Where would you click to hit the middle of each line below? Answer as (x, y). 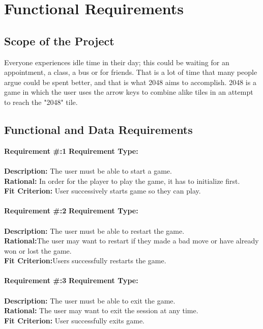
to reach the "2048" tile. (41, 102)
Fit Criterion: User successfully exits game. (74, 320)
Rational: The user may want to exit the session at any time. (101, 310)
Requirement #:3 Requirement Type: (71, 280)
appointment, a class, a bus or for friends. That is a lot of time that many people (131, 72)
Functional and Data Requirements (98, 129)
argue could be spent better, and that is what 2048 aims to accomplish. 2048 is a (130, 82)
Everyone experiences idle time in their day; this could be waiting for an (117, 62)
